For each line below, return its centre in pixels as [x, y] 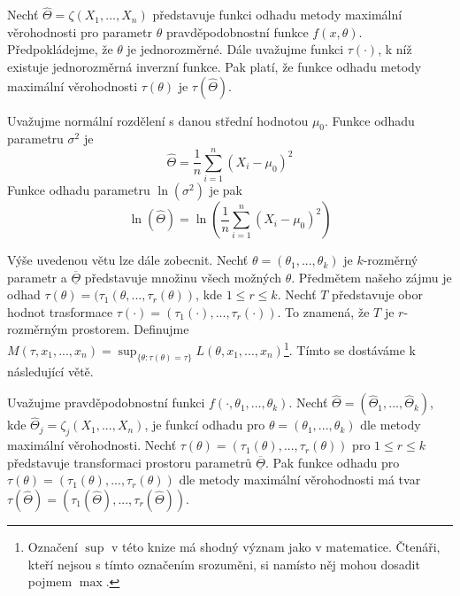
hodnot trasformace [60, 311]
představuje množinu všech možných [183, 277]
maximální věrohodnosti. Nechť [92, 445]
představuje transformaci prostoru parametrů [130, 462]
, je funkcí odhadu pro [205, 425]
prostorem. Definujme [130, 329]
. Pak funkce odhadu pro [333, 462]
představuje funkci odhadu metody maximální [277, 15]
